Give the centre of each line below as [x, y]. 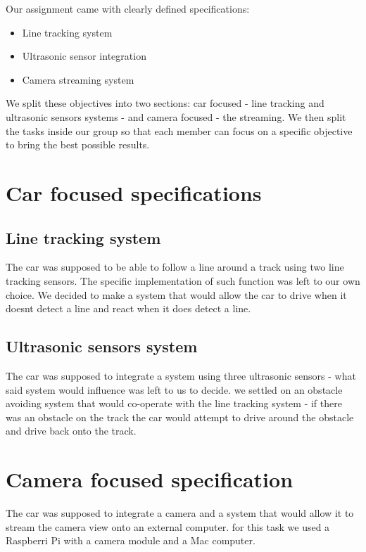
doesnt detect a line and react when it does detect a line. [128, 308]
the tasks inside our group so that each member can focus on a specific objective [179, 130]
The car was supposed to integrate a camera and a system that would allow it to [180, 513]
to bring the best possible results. [78, 145]
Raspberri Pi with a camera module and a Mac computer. [131, 540]
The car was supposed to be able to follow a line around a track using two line [175, 267]
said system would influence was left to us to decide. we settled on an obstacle [174, 389]
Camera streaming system [78, 79]
